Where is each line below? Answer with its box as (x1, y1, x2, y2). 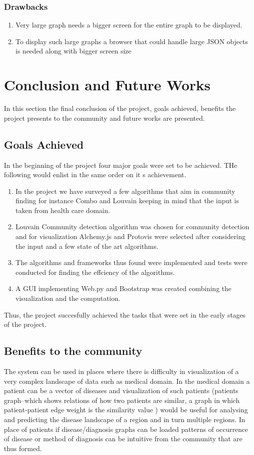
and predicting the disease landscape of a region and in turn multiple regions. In (4, 414, 246, 424)
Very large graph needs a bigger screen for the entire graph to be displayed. (15, 20, 242, 30)
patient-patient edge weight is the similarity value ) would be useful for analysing (4, 404, 248, 415)
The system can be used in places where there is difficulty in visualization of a (4, 366, 239, 376)
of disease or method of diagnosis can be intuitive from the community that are (4, 433, 243, 444)
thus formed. (4, 443, 42, 453)
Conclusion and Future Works (4, 75, 211, 95)
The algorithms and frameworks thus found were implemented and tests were (15, 257, 248, 268)
